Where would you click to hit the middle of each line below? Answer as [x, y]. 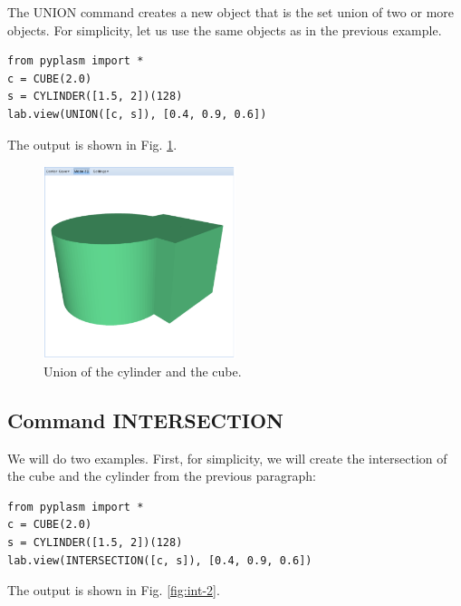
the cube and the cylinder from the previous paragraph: [162, 476]
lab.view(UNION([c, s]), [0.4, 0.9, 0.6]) [137, 114]
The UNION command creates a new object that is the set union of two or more [230, 12]
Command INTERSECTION [145, 420]
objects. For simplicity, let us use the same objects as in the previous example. [225, 29]
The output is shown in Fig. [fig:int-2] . [114, 590]
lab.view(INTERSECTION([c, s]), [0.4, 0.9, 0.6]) [160, 560]
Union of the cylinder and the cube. [143, 371]
